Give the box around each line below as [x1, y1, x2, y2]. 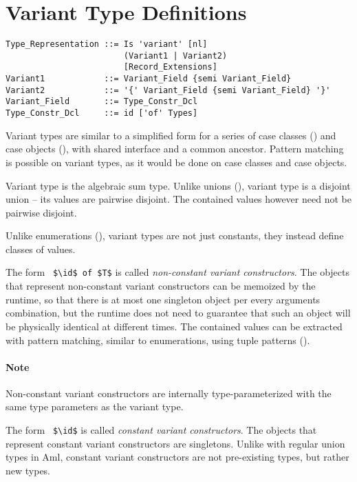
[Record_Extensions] [123, 62, 217, 72]
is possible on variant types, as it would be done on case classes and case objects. [6, 154, 347, 169]
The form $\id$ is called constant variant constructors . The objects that [6, 423, 317, 437]
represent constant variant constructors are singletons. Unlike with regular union [6, 436, 345, 450]
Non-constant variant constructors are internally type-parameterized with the [6, 385, 332, 400]
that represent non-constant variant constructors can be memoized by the [6, 279, 316, 293]
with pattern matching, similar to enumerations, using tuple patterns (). [6, 332, 310, 347]
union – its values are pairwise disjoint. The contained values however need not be [6, 192, 351, 206]
